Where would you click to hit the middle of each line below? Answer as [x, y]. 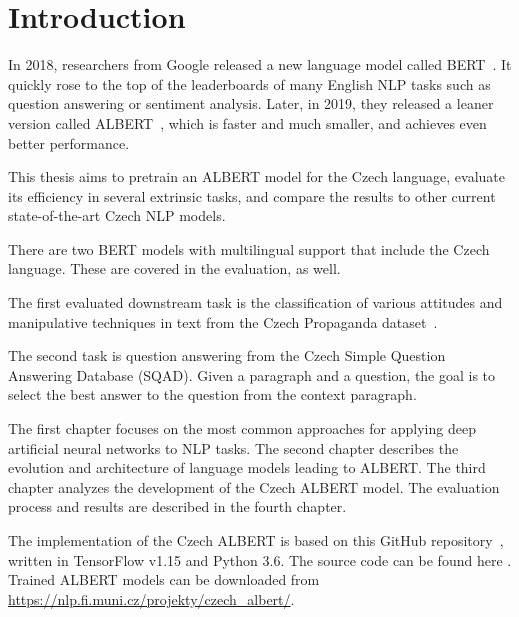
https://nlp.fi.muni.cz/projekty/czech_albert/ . [151, 598]
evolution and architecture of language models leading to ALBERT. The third [247, 467]
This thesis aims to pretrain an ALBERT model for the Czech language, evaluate [256, 176]
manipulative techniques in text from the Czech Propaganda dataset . [223, 321]
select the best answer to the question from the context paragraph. [212, 394]
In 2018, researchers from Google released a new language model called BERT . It [260, 64]
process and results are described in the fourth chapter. [177, 506]
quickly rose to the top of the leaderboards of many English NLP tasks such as [249, 83]
